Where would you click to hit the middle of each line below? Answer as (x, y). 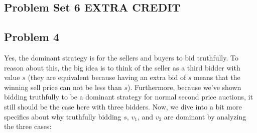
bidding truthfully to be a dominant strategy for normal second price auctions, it (128, 97)
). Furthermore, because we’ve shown (184, 87)
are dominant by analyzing (205, 116)
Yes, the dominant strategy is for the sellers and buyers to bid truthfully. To (121, 57)
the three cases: (28, 126)
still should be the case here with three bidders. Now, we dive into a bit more (123, 106)
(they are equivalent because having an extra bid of (107, 77)
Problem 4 (32, 37)
